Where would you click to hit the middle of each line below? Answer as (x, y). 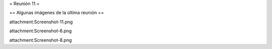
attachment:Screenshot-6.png (41, 31)
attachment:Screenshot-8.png (41, 40)
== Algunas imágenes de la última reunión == (57, 13)
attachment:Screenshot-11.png (41, 22)
